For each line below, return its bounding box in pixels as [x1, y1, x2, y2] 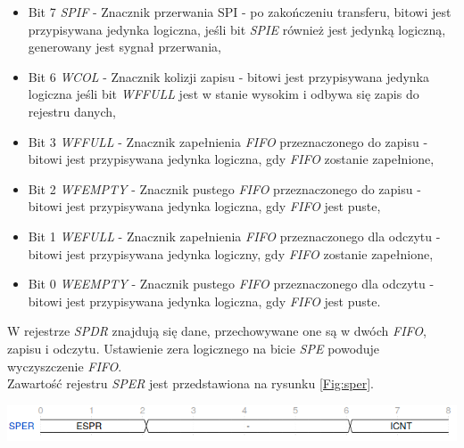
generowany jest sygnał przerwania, [28, 37, 221, 56]
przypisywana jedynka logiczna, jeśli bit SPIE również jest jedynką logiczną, [28, 20, 446, 38]
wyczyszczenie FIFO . [7, 356, 122, 375]
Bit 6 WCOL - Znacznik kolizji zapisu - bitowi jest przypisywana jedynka [28, 67, 430, 86]
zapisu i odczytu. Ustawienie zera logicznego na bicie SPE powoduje [7, 338, 380, 357]
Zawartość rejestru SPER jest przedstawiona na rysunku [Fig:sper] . [7, 374, 374, 393]
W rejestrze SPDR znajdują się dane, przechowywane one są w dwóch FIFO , [7, 322, 427, 340]
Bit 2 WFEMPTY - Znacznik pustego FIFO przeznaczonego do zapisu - [28, 179, 421, 198]
